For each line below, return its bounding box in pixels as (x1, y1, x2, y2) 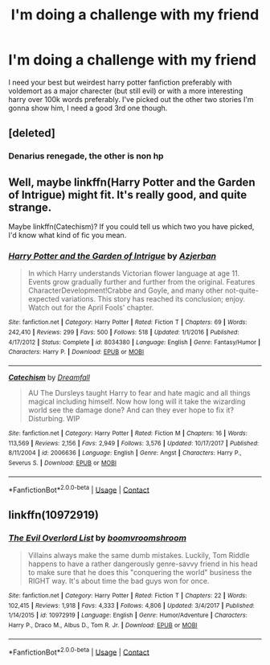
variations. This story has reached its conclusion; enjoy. (61, 294, 245, 304)
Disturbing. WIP (27, 413, 80, 423)
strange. (8, 200, 52, 214)
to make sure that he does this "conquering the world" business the (27, 567, 252, 577)
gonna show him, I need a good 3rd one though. (8, 103, 168, 113)
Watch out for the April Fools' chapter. (27, 303, 154, 313)
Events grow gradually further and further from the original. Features (27, 277, 256, 287)
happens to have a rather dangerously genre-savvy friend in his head (27, 559, 258, 569)
